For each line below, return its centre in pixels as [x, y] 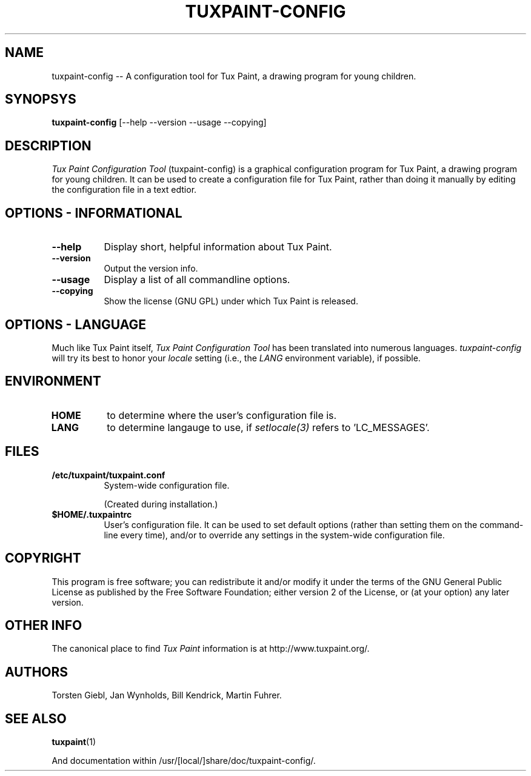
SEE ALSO [36, 718]
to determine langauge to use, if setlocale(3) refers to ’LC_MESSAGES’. [268, 427]
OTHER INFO [44, 625]
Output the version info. [151, 269]
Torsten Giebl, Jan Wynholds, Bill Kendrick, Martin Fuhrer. [167, 695]
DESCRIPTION [48, 145]
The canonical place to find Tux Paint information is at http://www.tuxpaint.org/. [211, 649]
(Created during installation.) [161, 504]
